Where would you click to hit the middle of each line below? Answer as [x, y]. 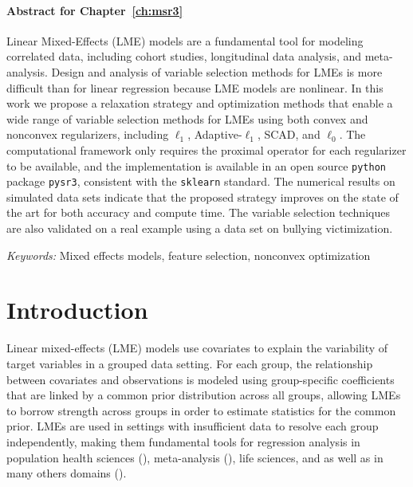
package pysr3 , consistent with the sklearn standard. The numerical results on [201, 181]
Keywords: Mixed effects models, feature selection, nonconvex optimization [189, 255]
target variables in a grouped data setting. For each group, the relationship [190, 363]
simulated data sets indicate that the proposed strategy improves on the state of [203, 196]
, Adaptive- [215, 134]
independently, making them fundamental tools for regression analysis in [183, 441]
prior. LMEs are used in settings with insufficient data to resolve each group [193, 426]
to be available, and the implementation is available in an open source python [196, 165]
